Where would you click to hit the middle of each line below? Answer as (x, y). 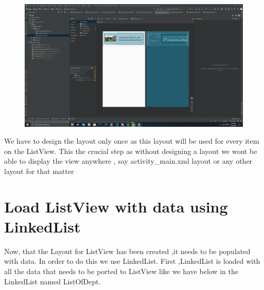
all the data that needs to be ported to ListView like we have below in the (121, 271)
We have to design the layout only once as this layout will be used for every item (132, 141)
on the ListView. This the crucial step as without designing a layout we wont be (131, 151)
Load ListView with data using (116, 206)
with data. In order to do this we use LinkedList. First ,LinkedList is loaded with (132, 261)
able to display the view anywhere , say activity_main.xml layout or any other (128, 161)
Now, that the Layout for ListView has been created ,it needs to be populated (127, 251)
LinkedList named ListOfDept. (52, 281)
